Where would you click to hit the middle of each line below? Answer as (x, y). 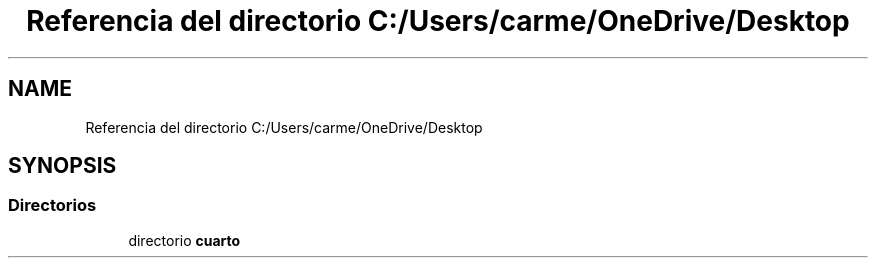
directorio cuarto (184, 240)
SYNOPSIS (62, 166)
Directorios (52, 205)
